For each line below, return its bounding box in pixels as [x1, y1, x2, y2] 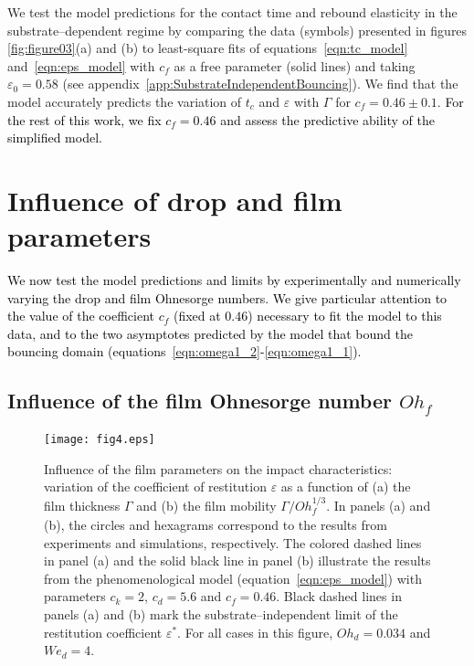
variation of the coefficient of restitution [44, 477, 267, 496]
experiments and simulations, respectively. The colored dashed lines [44, 533, 422, 552]
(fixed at [173, 306, 221, 325]
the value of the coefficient [7, 306, 154, 325]
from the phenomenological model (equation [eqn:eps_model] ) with [44, 568, 422, 587]
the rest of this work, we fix [7, 110, 162, 129]
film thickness [44, 495, 121, 514]
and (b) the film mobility [136, 495, 277, 514]
